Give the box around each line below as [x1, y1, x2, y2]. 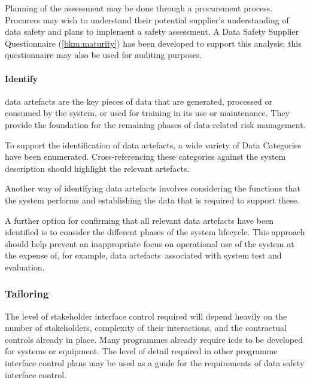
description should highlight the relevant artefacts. [5, 162, 190, 174]
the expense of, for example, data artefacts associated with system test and [5, 249, 282, 262]
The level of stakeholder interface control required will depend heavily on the [5, 309, 287, 322]
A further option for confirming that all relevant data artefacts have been [5, 214, 274, 226]
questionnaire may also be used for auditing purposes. [5, 48, 202, 61]
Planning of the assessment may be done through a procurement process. [5, 2, 273, 14]
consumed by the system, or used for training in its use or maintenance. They [5, 107, 290, 119]
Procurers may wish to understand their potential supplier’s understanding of [5, 13, 289, 26]
